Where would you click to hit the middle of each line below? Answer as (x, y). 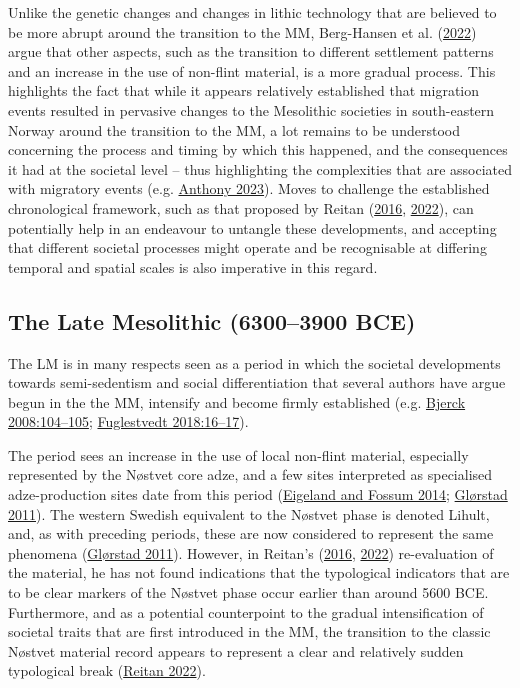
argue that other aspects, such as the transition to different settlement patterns (251, 51)
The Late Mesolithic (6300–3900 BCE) (212, 320)
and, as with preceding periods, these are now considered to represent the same (251, 533)
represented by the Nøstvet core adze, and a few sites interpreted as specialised (250, 474)
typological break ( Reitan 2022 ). (107, 670)
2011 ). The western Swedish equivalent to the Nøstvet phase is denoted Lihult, (249, 513)
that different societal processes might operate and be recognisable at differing (247, 247)
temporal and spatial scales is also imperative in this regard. (193, 266)
